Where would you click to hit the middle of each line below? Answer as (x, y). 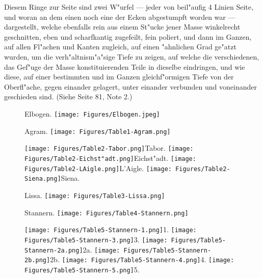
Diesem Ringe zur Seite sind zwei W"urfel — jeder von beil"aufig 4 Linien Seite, (129, 7)
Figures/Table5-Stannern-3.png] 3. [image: (96, 239)
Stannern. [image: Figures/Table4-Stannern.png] (107, 212)
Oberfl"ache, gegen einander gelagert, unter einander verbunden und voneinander (130, 86)
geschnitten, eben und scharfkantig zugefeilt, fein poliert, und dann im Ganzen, (128, 36)
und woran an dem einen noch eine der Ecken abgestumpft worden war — (120, 17)
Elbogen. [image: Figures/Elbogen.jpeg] (92, 113)
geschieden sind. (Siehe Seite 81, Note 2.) (68, 96)
